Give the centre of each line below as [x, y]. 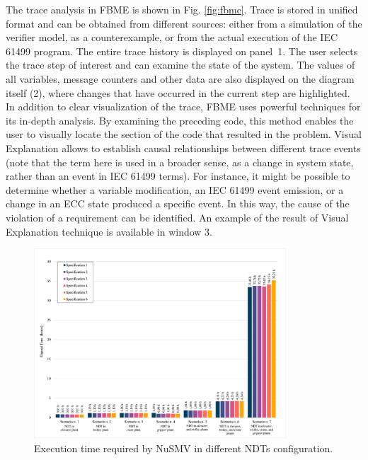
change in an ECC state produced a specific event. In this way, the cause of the [178, 203]
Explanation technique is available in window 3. [109, 231]
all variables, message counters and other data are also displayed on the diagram [180, 78]
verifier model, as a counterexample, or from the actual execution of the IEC [172, 37]
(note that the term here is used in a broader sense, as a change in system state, [180, 162]
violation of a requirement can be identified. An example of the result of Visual [177, 217]
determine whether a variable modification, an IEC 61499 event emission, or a [175, 189]
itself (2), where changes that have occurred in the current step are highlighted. [178, 92]
